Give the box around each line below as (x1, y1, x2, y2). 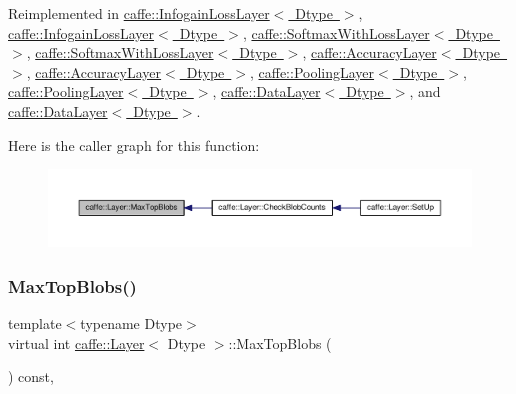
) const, (8, 366, 54, 387)
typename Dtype (80, 313, 183, 334)
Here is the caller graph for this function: (8, 134, 260, 155)
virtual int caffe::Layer (8, 332, 145, 353)
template (8, 313, 62, 334)
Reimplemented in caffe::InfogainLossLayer (8, 3, 270, 23)
